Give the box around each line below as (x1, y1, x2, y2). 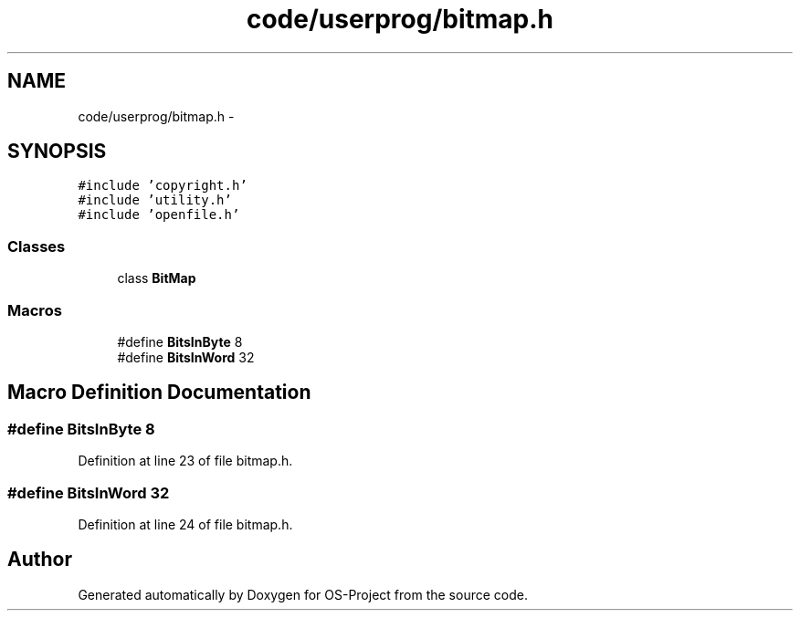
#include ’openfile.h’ (78, 207, 240, 223)
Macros (7, 300, 62, 319)
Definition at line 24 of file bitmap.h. (78, 516, 293, 532)
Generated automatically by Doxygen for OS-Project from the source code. (78, 586, 528, 602)
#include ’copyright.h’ (78, 178, 247, 194)
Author (7, 548, 72, 571)
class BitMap (117, 270, 196, 287)
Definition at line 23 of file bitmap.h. (78, 453, 293, 469)
